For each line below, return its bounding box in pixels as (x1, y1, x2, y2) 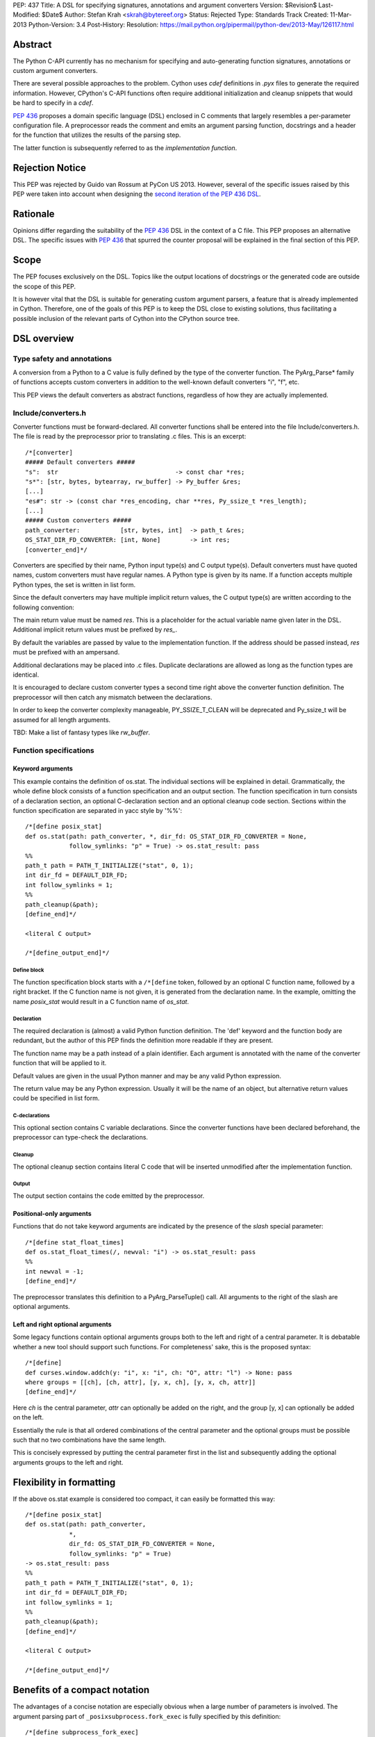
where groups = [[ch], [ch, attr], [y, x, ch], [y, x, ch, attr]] (25, 1378, 256, 1386)
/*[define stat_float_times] (25, 1238, 124, 1246)
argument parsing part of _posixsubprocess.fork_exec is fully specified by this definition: (12, 1712, 281, 1720)
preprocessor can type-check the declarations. (12, 1133, 149, 1142)
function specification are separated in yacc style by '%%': (12, 807, 183, 815)
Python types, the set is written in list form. (12, 580, 135, 588)
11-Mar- (330, 10, 352, 19)
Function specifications (12, 746, 95, 755)
